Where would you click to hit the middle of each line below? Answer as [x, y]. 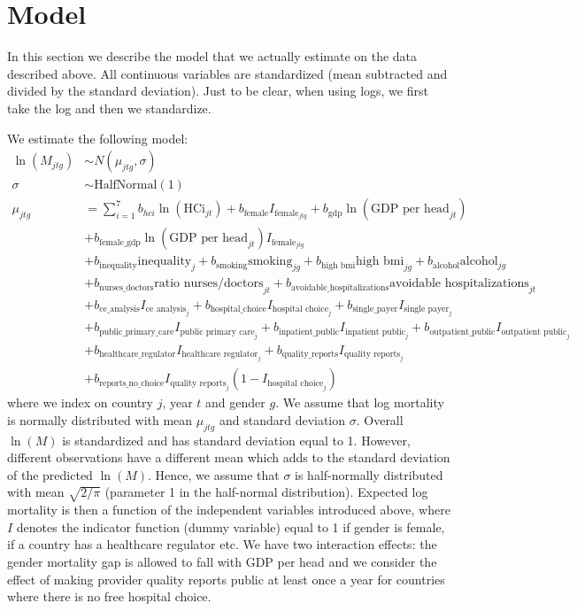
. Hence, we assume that [214, 474]
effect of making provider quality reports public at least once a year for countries [226, 579]
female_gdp [120, 242]
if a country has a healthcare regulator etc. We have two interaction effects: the [222, 544]
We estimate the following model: [98, 138]
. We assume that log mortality [360, 402]
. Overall [380, 419]
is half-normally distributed [369, 474]
